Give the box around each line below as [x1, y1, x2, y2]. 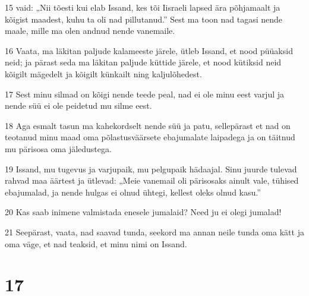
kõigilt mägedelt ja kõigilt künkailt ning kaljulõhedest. [5, 67, 202, 80]
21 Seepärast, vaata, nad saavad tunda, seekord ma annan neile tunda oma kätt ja [5, 225, 304, 238]
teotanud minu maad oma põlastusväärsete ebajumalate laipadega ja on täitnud [5, 131, 295, 143]
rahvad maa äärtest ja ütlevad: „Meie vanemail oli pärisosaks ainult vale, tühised [5, 174, 299, 187]
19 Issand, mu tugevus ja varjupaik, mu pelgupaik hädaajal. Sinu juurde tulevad [5, 162, 297, 175]
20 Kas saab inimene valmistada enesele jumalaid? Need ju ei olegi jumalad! [5, 206, 282, 218]
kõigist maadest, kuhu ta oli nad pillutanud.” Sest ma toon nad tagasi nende [5, 12, 283, 25]
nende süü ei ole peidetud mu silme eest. [5, 99, 152, 112]
